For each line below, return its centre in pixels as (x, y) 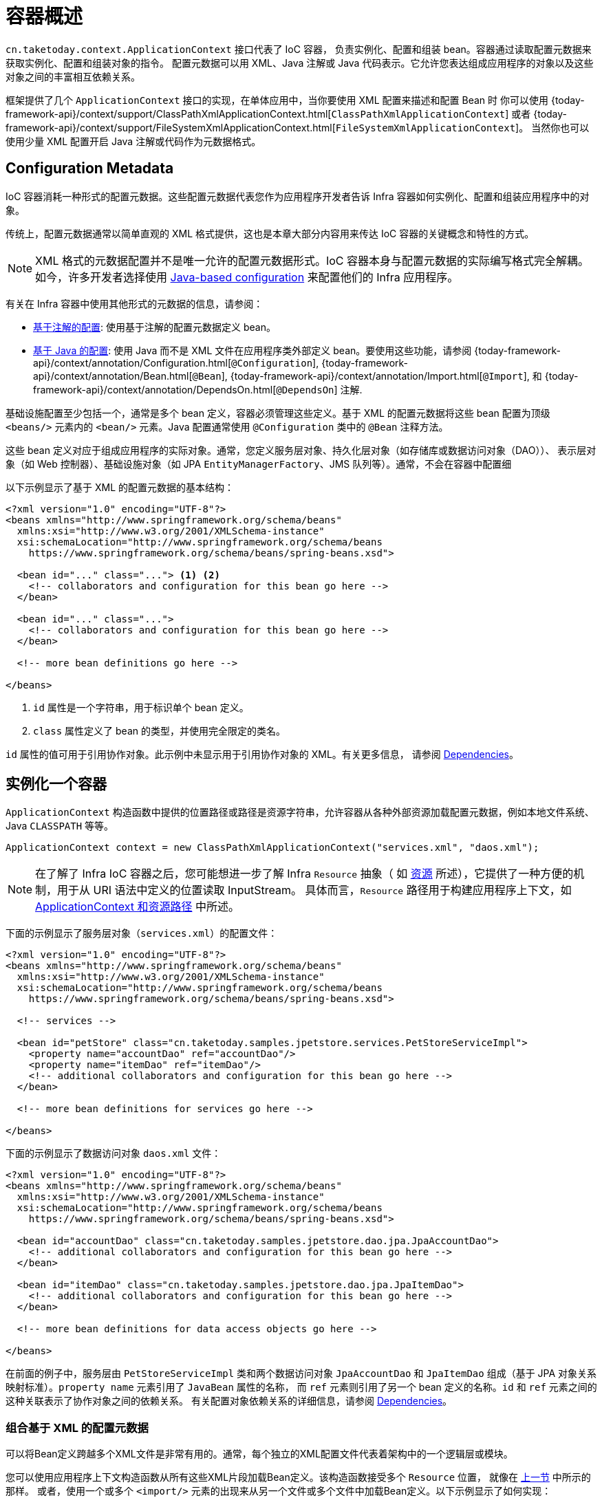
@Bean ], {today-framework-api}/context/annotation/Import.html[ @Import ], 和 (367, 376)
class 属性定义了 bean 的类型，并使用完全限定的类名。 (159, 730)
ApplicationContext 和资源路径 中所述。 (137, 907)
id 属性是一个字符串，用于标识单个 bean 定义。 (141, 707)
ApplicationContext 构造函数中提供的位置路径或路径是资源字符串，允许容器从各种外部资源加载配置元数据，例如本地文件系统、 (300, 812)
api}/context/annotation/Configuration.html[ (132, 362)
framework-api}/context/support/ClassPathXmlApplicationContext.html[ (169, 113)
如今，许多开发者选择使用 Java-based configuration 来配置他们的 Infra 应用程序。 (247, 277)
